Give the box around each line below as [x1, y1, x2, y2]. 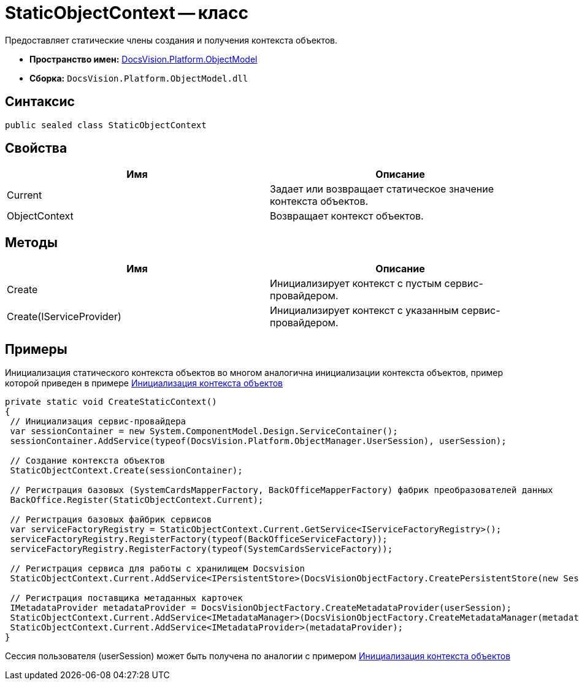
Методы [5, 234, 58, 250]
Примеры [5, 341, 67, 357]
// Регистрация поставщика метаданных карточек [10, 593, 243, 603]
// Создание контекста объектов [10, 456, 166, 466]
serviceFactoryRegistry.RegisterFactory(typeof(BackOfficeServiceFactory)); [10, 534, 388, 545]
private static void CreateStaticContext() [5, 397, 217, 407]
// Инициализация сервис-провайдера [10, 416, 186, 427]
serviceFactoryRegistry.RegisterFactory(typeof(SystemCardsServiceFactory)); [10, 544, 393, 554]
